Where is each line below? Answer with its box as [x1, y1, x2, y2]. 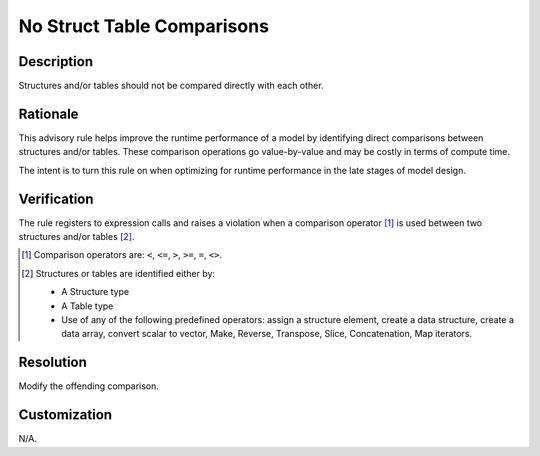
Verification [18, 190, 94, 207]
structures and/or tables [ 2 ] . [18, 231, 135, 243]
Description [18, 53, 94, 70]
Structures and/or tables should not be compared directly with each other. [18, 80, 324, 92]
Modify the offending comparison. [18, 380, 160, 392]
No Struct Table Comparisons [18, 15, 270, 37]
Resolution [18, 354, 87, 371]
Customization [18, 406, 113, 424]
